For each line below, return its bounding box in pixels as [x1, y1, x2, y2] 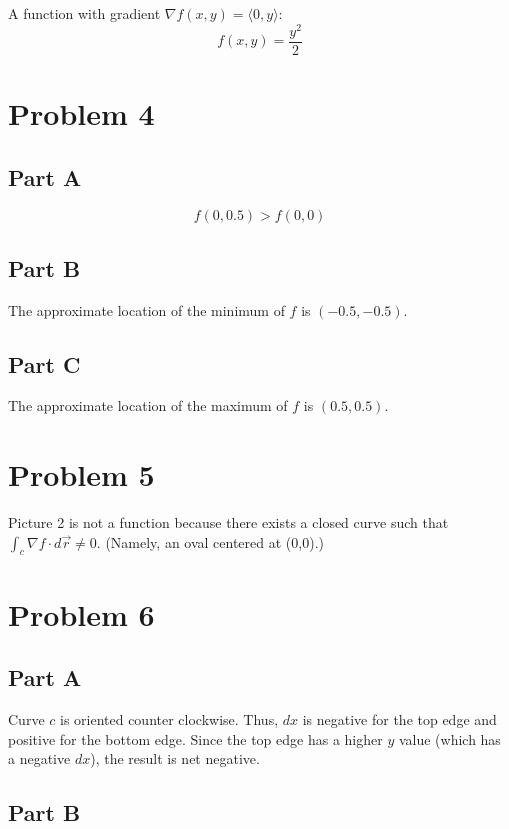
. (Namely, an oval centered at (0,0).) [96, 531, 324, 552]
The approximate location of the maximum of [8, 395, 288, 416]
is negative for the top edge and [302, 709, 497, 729]
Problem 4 [8, 92, 155, 133]
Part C [8, 348, 81, 379]
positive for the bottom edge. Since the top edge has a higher [8, 728, 383, 749]
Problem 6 [8, 593, 155, 634]
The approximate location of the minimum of [8, 299, 285, 320]
